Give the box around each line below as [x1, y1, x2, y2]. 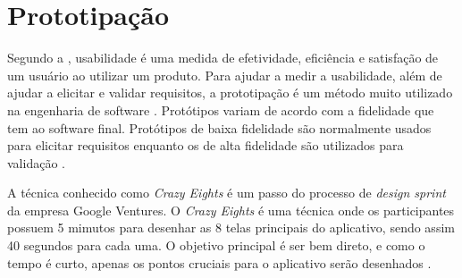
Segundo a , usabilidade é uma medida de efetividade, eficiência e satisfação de [7, 48, 439, 67]
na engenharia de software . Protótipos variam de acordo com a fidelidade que [7, 100, 434, 119]
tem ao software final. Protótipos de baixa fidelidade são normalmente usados [7, 118, 432, 137]
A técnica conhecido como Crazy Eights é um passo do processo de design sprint [7, 183, 446, 202]
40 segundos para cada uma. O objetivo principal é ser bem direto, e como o [7, 236, 425, 255]
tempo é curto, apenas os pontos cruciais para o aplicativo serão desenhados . [7, 253, 432, 272]
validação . [7, 153, 65, 172]
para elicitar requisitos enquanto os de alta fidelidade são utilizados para [7, 136, 404, 155]
